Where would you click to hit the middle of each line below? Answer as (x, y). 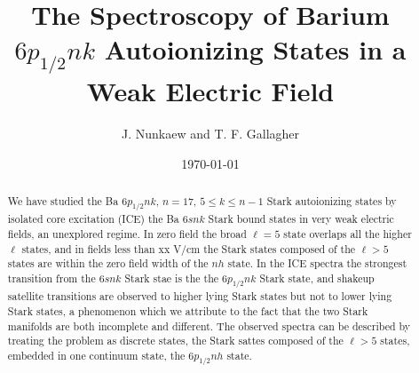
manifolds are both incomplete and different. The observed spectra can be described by (209, 325)
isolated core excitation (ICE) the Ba (93, 219)
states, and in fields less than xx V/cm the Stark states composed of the (189, 248)
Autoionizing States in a (255, 49)
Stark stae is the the (172, 278)
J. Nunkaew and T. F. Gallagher (210, 133)
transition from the (51, 278)
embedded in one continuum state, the (96, 355)
